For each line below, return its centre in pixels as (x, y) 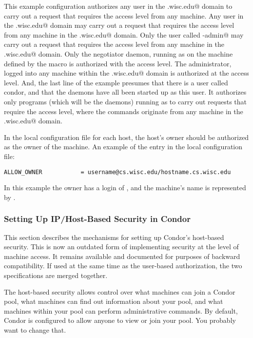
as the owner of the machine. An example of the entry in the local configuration (123, 147)
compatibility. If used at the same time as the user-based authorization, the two (123, 266)
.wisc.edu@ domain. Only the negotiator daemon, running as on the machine (118, 53)
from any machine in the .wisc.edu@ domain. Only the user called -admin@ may (124, 34)
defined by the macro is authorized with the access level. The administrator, (118, 63)
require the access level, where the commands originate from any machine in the (124, 111)
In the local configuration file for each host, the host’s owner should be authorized (126, 137)
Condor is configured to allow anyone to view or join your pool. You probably (120, 320)
